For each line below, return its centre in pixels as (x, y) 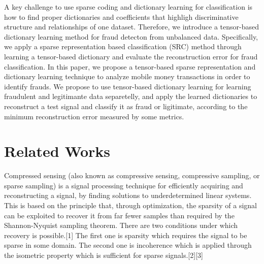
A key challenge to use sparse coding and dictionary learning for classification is (128, 7)
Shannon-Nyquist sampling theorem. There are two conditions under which (121, 225)
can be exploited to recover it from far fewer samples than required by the (119, 215)
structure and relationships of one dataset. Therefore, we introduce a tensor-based (132, 27)
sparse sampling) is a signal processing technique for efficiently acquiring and (124, 185)
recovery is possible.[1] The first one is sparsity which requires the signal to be (126, 235)
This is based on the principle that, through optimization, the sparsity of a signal (131, 205)
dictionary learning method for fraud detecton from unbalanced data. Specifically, (131, 36)
